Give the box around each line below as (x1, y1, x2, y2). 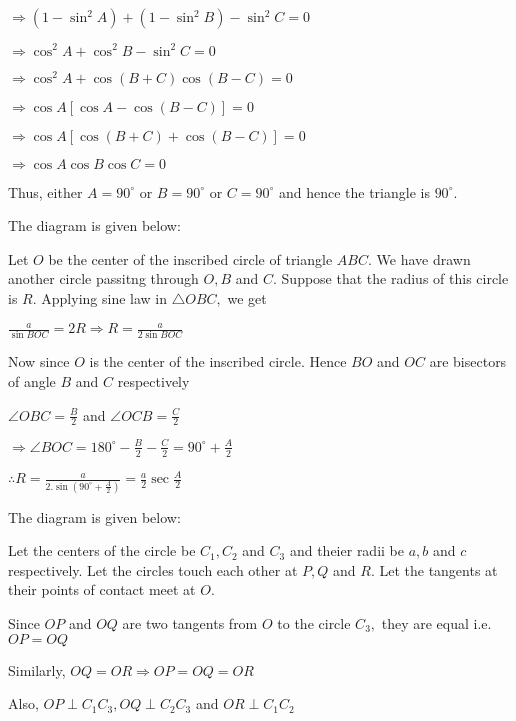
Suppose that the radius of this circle (281, 268, 509, 289)
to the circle (277, 612, 351, 633)
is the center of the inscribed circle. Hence (89, 351, 347, 372)
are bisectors (429, 351, 507, 372)
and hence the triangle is (278, 181, 430, 202)
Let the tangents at (379, 559, 498, 580)
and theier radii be (289, 540, 404, 561)
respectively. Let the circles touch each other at (8, 559, 298, 580)
